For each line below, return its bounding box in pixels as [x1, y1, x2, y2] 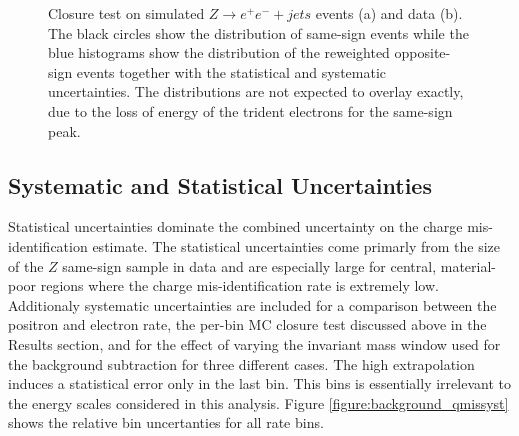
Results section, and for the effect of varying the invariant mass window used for [8, 333, 501, 354]
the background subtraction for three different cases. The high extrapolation [8, 353, 475, 374]
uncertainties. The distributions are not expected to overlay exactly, [48, 81, 464, 102]
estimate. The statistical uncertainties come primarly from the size [92, 235, 501, 256]
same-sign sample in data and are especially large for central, [62, 255, 437, 276]
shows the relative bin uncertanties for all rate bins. [8, 412, 324, 433]
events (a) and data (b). [315, 3, 463, 23]
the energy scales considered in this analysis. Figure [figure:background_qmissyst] [8, 392, 509, 413]
